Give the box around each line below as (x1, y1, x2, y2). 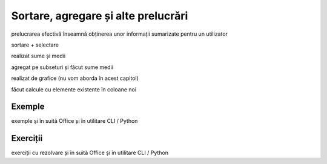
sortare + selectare (11, 41, 59, 48)
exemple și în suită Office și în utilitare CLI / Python (11, 117, 138, 125)
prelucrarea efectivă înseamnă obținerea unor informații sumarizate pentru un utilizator (11, 30, 228, 38)
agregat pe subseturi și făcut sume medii (11, 64, 113, 71)
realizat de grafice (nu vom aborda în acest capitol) (11, 74, 139, 82)
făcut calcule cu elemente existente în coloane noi (11, 85, 136, 93)
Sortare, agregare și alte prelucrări (11, 9, 188, 22)
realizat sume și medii (11, 52, 66, 60)
